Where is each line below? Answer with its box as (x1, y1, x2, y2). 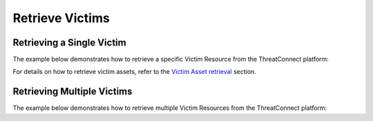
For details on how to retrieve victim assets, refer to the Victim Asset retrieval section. (12, 68, 257, 76)
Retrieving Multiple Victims (12, 86, 133, 97)
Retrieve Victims (12, 10, 110, 26)
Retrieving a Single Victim (12, 37, 127, 48)
